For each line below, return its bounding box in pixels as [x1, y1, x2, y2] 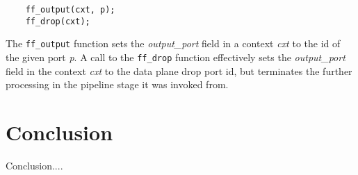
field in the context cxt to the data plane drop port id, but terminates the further [6, 63, 352, 78]
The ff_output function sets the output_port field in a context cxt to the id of [6, 36, 341, 51]
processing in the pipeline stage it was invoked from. [6, 77, 229, 92]
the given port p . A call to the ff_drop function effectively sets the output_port [6, 49, 345, 64]
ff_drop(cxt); [25, 16, 90, 26]
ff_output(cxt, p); [25, 5, 115, 15]
